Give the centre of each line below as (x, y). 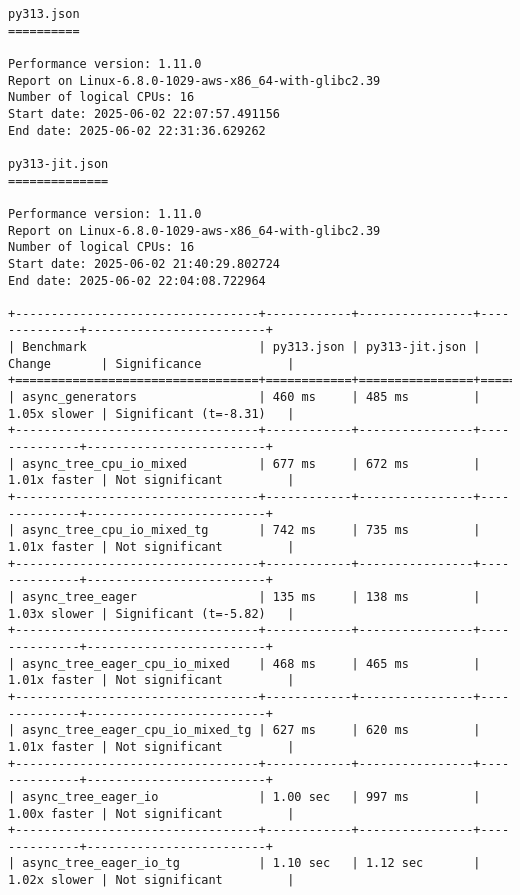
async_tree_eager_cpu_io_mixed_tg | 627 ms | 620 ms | (251, 730)
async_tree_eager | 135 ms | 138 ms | (251, 596)
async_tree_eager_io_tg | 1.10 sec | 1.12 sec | (251, 863)
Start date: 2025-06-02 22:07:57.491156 (144, 113)
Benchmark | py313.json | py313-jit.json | (251, 347)
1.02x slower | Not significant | (151, 880)
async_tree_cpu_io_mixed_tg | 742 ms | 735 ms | (251, 530)
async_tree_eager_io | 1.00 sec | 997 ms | (251, 796)
